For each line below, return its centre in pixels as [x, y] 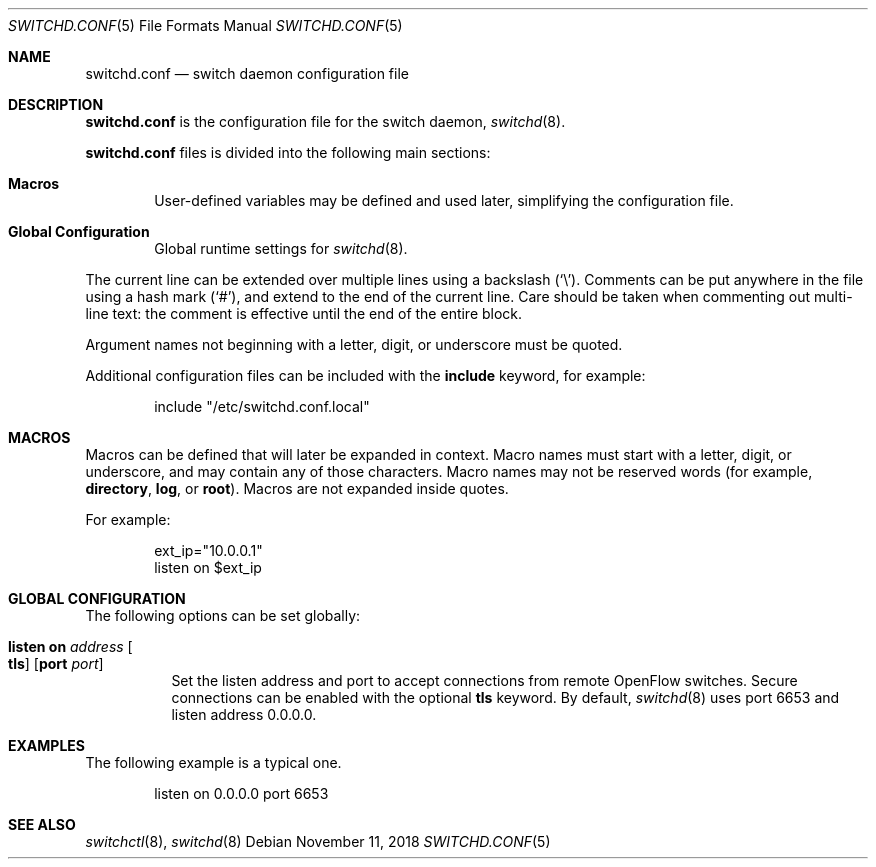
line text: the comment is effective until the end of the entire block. [304, 313]
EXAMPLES [46, 745]
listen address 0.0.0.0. [244, 714]
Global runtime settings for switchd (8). [281, 248]
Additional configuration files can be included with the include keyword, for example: [365, 375]
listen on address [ [70, 646]
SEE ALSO [42, 824]
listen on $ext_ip [208, 567]
